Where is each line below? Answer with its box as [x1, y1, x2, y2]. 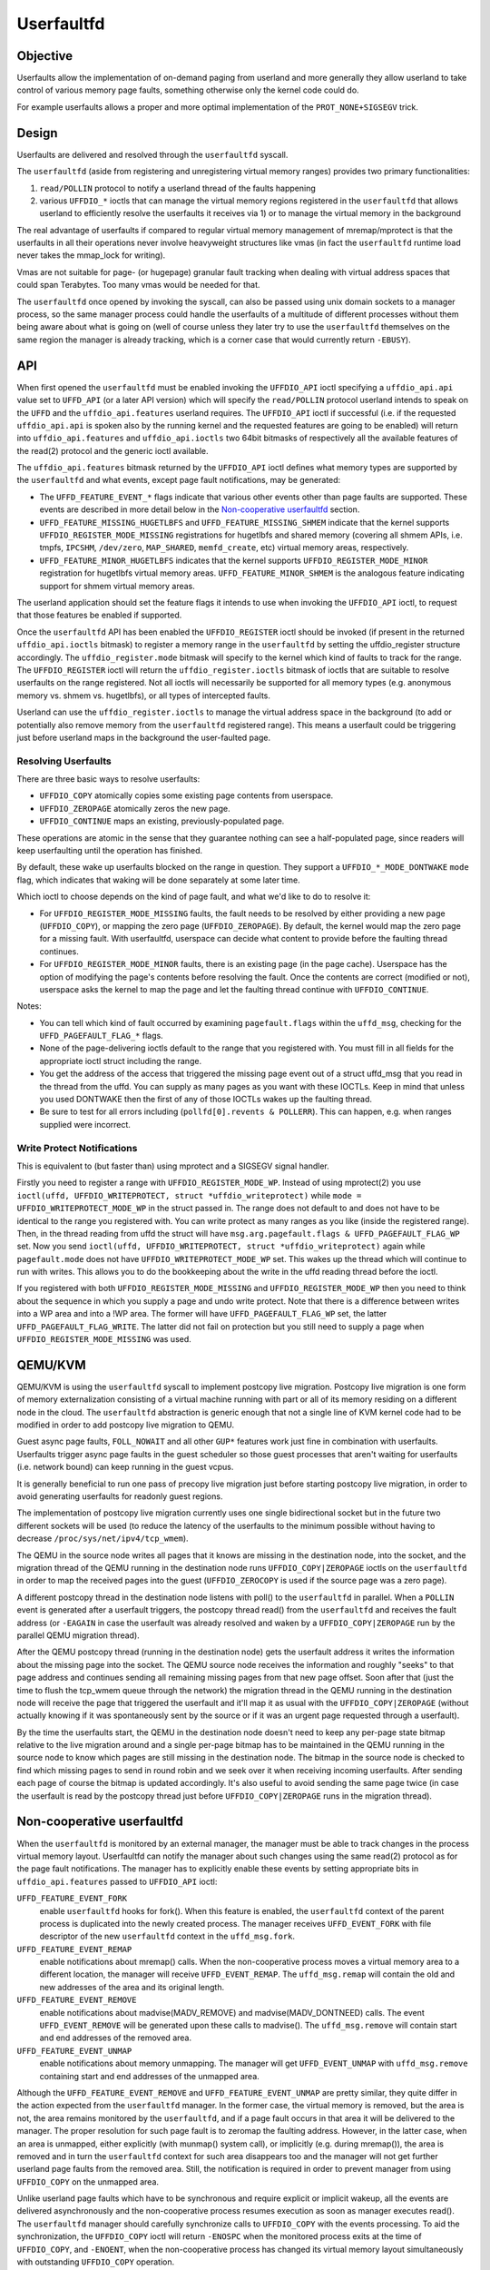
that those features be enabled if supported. [16, 609, 182, 621]
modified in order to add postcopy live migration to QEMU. [16, 1419, 235, 1430]
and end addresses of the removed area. [39, 2032, 192, 2043]
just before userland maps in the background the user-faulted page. [16, 732, 271, 743]
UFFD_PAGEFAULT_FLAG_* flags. [39, 1031, 163, 1041]
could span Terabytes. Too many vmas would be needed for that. [16, 280, 260, 291]
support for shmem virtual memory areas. [39, 580, 195, 591]
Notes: [16, 1001, 42, 1012]
